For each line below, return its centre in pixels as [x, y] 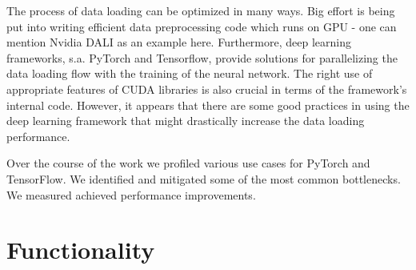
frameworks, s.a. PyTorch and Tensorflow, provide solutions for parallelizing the [202, 57]
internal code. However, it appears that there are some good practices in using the [208, 105]
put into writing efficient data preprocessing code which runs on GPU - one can [202, 26]
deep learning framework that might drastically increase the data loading [186, 121]
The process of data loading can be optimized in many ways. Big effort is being [201, 10]
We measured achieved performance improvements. [131, 194]
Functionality [81, 250]
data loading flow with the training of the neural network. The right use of [190, 73]
